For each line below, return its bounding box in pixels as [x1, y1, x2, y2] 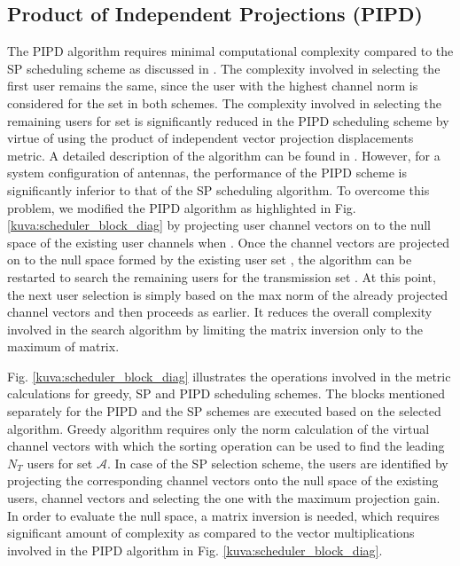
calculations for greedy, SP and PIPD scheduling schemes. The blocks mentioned [7, 384, 445, 403]
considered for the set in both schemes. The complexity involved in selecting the [7, 93, 442, 112]
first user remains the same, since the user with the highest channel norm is [7, 76, 418, 95]
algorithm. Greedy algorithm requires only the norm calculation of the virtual [7, 419, 430, 437]
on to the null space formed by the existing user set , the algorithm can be [7, 250, 412, 269]
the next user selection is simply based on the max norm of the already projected [7, 285, 448, 303]
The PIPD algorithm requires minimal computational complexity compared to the [7, 42, 454, 60]
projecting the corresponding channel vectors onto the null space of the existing [7, 471, 439, 490]
